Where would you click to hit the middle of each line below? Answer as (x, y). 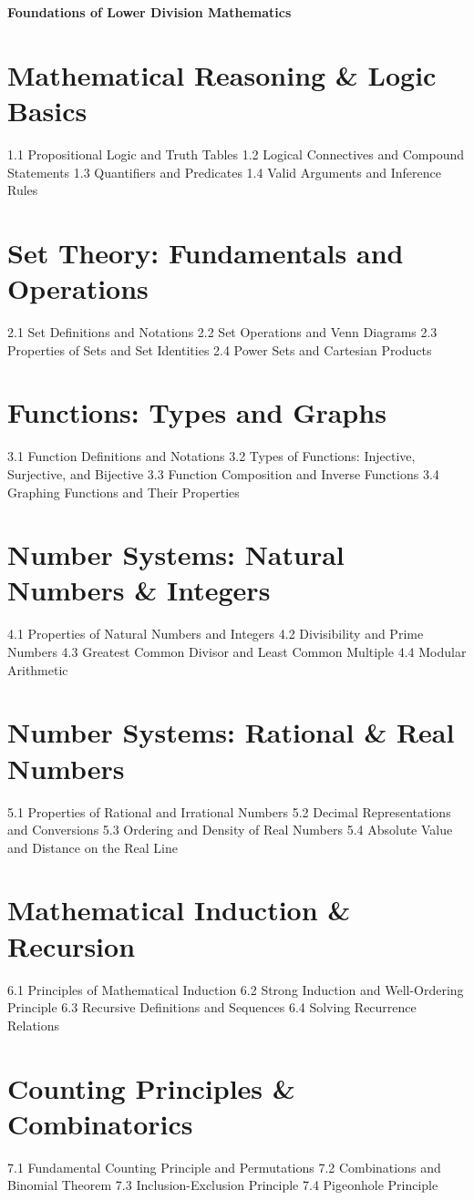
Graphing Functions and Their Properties (124, 492)
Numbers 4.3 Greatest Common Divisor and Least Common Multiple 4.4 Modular (237, 651)
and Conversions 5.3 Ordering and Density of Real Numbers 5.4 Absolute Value (230, 830)
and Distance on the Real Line (93, 847)
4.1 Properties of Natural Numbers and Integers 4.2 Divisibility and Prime (216, 634)
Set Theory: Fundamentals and (206, 252)
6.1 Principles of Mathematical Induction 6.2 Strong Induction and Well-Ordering (236, 989)
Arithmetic (38, 669)
